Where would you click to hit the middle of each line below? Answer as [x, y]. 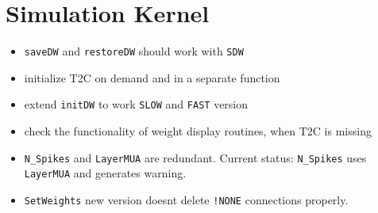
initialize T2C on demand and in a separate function [152, 77]
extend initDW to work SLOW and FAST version [136, 104]
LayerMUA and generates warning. [105, 173]
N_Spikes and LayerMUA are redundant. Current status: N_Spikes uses [195, 157]
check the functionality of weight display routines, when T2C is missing [198, 131]
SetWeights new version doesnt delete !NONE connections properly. [186, 199]
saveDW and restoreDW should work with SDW [134, 51]
